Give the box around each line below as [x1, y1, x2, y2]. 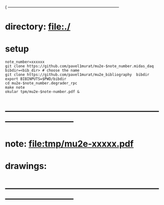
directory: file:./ [5, 21, 71, 32]
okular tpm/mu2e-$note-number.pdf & [5, 90, 80, 94]
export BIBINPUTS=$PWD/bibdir [5, 76, 67, 82]
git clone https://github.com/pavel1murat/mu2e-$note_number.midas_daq [5, 64, 154, 69]
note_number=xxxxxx [5, 59, 45, 65]
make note [5, 85, 25, 90]
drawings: [5, 160, 47, 171]
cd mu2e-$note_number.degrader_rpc [5, 81, 78, 86]
